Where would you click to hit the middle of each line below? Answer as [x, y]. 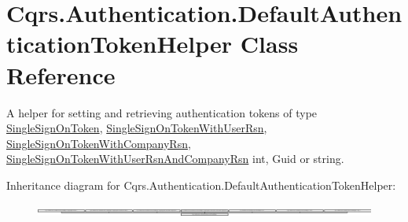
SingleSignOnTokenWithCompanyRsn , [99, 143]
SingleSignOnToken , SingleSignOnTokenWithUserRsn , [137, 128]
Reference [61, 74]
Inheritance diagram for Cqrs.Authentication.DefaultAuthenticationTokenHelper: [201, 185]
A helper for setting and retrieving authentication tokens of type [162, 112]
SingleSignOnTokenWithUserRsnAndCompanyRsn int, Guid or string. [175, 159]
